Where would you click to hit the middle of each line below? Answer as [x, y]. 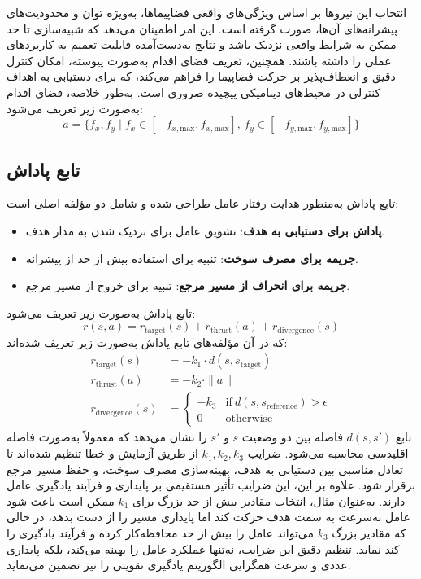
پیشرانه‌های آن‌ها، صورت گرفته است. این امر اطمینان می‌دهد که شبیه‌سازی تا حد [202, 28]
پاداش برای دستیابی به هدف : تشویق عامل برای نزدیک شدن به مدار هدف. [205, 230]
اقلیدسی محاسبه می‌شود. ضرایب [328, 453]
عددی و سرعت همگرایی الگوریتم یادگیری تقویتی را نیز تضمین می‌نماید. [179, 565]
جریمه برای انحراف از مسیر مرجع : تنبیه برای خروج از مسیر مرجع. [188, 285]
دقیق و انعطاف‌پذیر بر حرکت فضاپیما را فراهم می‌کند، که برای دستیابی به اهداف [201, 76]
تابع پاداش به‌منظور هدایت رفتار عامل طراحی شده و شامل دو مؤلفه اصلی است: [203, 203]
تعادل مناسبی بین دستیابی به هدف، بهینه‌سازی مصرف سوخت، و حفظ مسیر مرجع [205, 469]
